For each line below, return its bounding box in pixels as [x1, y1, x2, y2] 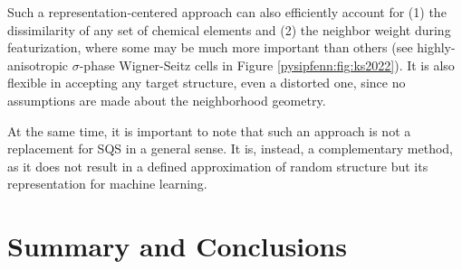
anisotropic [7, 55, 69, 74]
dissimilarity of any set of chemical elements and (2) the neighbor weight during [7, 20, 451, 39]
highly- [417, 38, 456, 57]
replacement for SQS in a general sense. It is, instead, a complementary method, [7, 139, 453, 158]
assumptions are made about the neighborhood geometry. [7, 90, 326, 109]
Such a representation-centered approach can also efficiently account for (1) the [7, 3, 447, 21]
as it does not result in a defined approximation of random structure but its [7, 156, 428, 175]
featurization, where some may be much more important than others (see [7, 38, 413, 57]
